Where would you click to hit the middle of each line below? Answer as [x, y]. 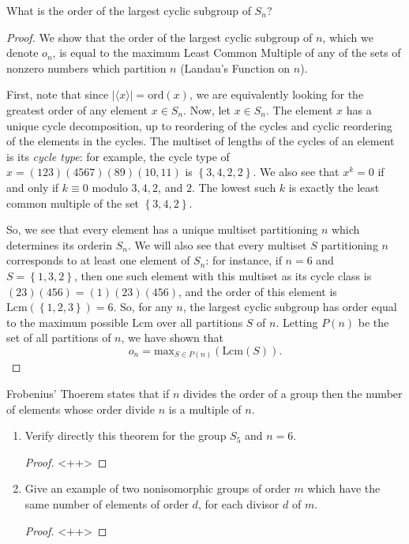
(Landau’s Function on [235, 68]
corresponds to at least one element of [98, 260]
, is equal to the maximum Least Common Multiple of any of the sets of [227, 53]
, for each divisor [238, 503]
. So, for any [143, 307]
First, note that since [58, 94]
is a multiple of [205, 409]
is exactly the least [334, 187]
